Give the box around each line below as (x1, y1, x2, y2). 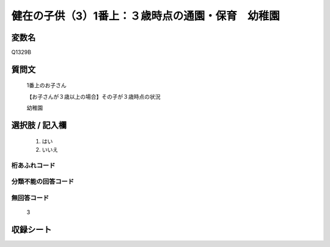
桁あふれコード (11, 161, 56, 170)
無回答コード (11, 193, 50, 202)
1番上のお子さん (26, 82, 67, 89)
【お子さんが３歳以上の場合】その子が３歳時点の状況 (26, 93, 161, 100)
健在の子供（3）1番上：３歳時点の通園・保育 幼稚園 (11, 9, 280, 23)
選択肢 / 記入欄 (11, 120, 67, 131)
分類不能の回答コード (11, 177, 75, 186)
